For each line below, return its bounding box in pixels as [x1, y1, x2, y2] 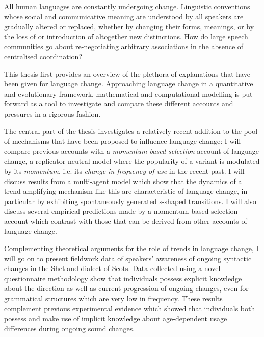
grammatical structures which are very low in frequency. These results [4, 293, 223, 304]
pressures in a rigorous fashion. [4, 108, 101, 119]
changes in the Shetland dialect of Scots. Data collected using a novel [4, 263, 221, 274]
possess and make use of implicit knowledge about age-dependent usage [4, 313, 227, 324]
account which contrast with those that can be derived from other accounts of [4, 215, 247, 226]
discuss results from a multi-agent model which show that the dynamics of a [4, 175, 242, 186]
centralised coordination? [4, 51, 83, 61]
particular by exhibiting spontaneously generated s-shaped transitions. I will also [4, 195, 256, 206]
